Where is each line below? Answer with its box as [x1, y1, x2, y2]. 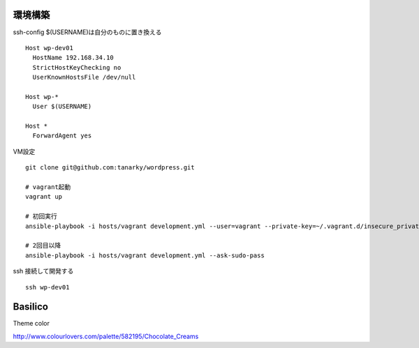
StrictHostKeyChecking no [32, 63, 122, 71]
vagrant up [25, 192, 63, 201]
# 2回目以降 [25, 241, 61, 250]
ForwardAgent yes [32, 132, 92, 139]
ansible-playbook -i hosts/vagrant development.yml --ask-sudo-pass [25, 251, 265, 259]
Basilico [13, 301, 49, 313]
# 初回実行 [25, 213, 57, 220]
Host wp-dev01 [25, 44, 73, 52]
